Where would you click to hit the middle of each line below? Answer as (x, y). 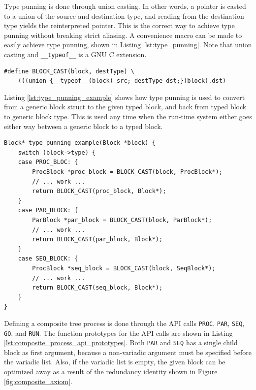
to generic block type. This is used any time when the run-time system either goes (128, 116)
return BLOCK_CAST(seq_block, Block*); (97, 288)
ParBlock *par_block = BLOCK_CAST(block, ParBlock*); (122, 220)
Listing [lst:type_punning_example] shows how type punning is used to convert (125, 97)
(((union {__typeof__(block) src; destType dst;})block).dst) (122, 81)
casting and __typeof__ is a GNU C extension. (75, 54)
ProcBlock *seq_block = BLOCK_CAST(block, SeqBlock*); (124, 268)
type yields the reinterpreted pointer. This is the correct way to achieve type (119, 25)
